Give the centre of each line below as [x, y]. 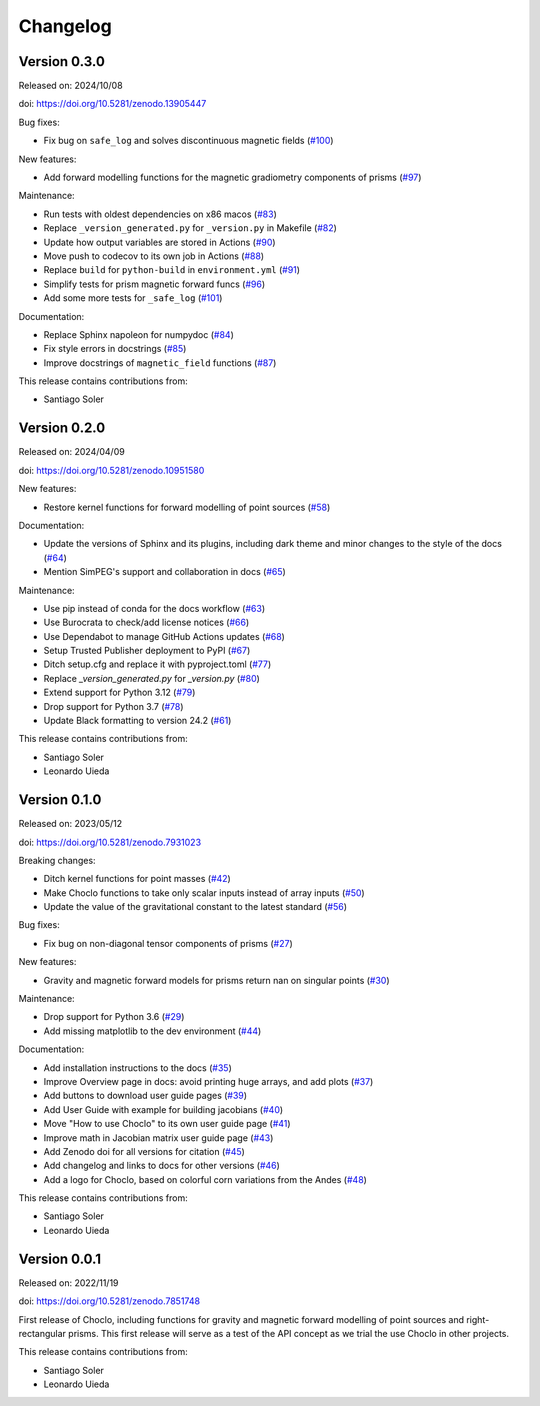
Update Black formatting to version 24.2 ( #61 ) [137, 721]
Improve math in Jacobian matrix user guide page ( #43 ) [158, 1137]
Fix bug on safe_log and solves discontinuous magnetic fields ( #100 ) [188, 141]
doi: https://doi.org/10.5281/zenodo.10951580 [111, 470]
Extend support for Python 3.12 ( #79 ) [119, 692]
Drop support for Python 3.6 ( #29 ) [114, 1017]
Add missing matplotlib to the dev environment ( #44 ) [152, 1031]
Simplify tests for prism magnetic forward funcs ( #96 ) [154, 284]
